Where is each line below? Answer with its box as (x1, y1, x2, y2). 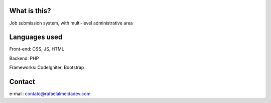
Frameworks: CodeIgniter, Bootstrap (9, 64, 84, 70)
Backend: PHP (9, 55, 39, 61)
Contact (9, 77, 35, 86)
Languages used (9, 33, 63, 41)
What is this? (9, 6, 51, 15)
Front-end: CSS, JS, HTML (9, 46, 65, 52)
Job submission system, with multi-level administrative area (9, 20, 133, 26)
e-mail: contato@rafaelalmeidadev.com (9, 90, 91, 97)
